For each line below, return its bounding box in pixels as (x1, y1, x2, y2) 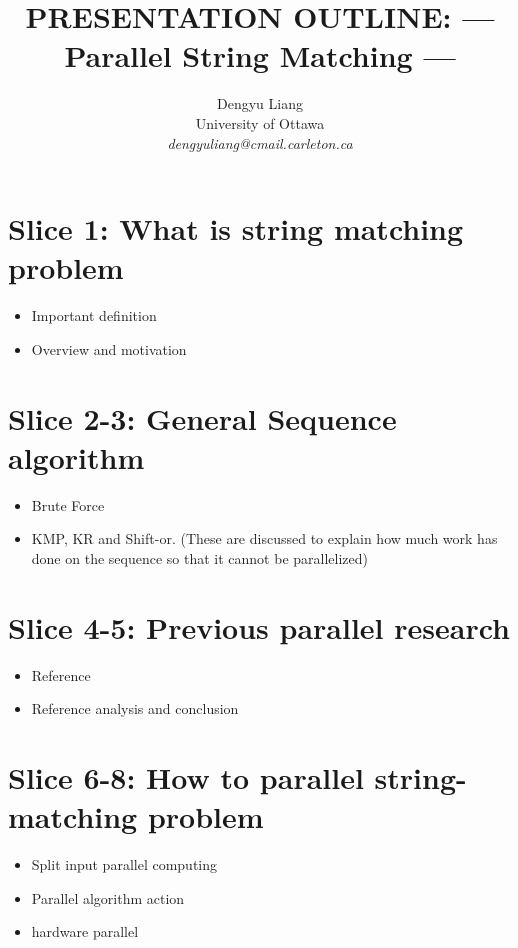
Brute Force (31, 494, 105, 515)
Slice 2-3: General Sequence (8, 397, 397, 438)
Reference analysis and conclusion (31, 698, 239, 719)
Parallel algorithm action (31, 887, 185, 908)
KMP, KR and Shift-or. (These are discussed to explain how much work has (31, 528, 498, 549)
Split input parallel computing (31, 854, 218, 875)
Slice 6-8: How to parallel (8, 757, 364, 797)
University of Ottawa (195, 112, 325, 133)
